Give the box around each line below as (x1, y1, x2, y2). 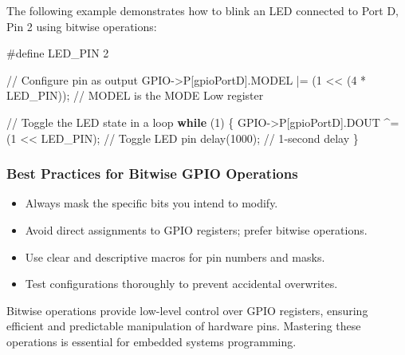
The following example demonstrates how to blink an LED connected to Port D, (6, 2, 399, 18)
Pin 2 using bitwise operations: (6, 18, 157, 34)
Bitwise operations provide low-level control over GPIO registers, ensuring (6, 302, 368, 318)
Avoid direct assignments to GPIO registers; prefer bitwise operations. (25, 221, 368, 238)
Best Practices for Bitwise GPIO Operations (6, 164, 298, 183)
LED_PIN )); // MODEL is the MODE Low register (6, 87, 264, 104)
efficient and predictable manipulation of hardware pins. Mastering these (6, 318, 361, 334)
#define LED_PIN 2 (6, 45, 109, 61)
